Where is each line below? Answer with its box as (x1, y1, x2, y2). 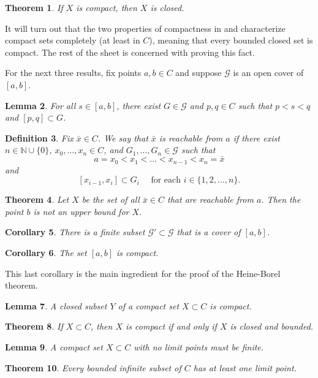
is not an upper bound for (33, 205, 129, 217)
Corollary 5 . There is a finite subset (5, 225, 145, 238)
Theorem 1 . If (5, 1, 63, 13)
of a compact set (118, 299, 180, 312)
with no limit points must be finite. (134, 340, 264, 353)
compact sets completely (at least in (5, 34, 140, 47)
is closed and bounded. (230, 320, 314, 333)
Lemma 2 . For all (5, 99, 76, 112)
